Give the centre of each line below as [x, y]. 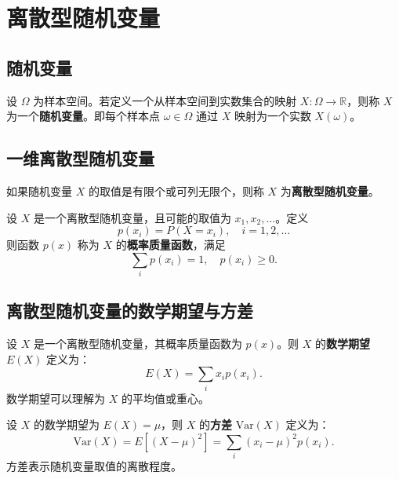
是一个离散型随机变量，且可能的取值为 [132, 217]
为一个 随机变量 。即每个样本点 [83, 116]
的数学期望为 [66, 424]
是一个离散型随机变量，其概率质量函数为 [138, 344]
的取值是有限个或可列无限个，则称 [176, 190]
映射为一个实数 [272, 116]
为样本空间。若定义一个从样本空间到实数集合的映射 [165, 100]
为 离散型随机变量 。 [330, 190]
